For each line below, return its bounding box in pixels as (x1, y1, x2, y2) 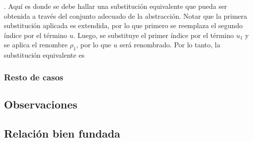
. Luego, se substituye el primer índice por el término (73, 30, 234, 40)
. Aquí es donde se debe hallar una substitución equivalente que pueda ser (4, 1, 227, 11)
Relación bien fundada (4, 125, 120, 141)
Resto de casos (4, 71, 64, 83)
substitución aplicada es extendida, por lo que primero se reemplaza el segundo (4, 20, 243, 31)
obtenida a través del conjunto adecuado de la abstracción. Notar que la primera (4, 10, 248, 21)
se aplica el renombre (4, 39, 68, 50)
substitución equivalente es (4, 50, 85, 60)
